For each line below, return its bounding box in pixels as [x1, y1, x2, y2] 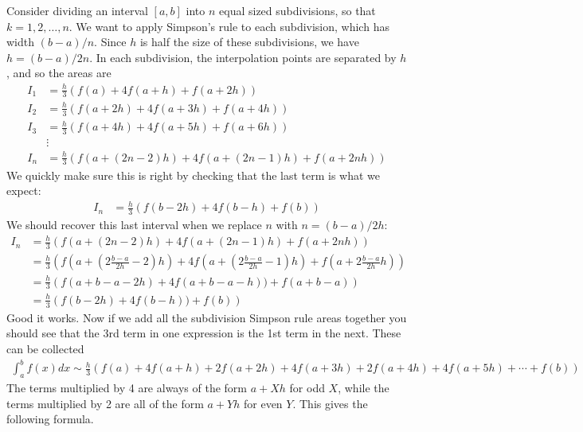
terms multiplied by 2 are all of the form [6, 395, 204, 411]
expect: [6, 182, 41, 199]
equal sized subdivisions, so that [219, 2, 376, 18]
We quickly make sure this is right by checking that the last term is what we [6, 166, 381, 183]
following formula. [6, 411, 94, 427]
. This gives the [292, 395, 368, 411]
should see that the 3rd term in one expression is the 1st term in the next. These [6, 325, 401, 341]
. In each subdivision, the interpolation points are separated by [89, 49, 397, 65]
